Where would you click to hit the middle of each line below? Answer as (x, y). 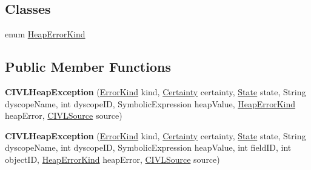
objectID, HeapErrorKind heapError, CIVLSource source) (112, 159)
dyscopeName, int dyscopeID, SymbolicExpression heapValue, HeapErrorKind (150, 103)
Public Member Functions (88, 67)
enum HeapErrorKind (45, 34)
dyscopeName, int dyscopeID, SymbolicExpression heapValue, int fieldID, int (148, 147)
